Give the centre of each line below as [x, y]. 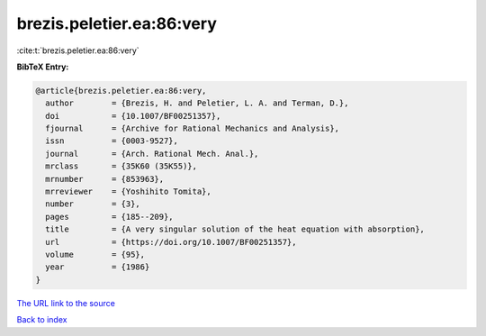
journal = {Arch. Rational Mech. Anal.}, [152, 154]
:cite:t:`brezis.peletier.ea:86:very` [78, 50]
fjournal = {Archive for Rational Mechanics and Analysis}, [193, 129]
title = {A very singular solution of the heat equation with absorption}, [235, 229]
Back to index [42, 320]
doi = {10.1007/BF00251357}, [133, 116]
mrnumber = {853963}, [105, 179]
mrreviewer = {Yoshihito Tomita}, [128, 192]
